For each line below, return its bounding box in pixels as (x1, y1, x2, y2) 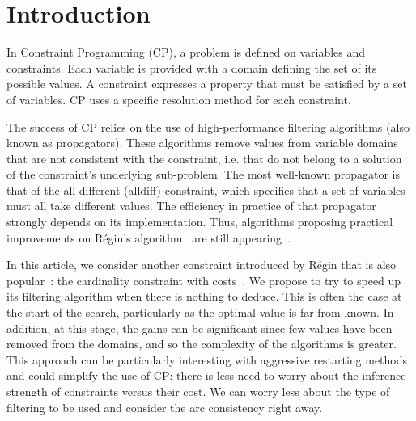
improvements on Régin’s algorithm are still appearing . (6, 229, 291, 246)
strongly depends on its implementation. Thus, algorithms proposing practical (6, 213, 393, 230)
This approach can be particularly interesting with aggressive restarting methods (6, 351, 408, 368)
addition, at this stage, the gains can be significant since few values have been (6, 319, 393, 336)
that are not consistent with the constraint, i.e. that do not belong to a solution (6, 149, 402, 166)
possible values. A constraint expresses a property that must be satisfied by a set (6, 75, 407, 92)
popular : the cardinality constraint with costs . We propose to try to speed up (6, 272, 401, 288)
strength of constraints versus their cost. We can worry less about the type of (6, 383, 390, 399)
